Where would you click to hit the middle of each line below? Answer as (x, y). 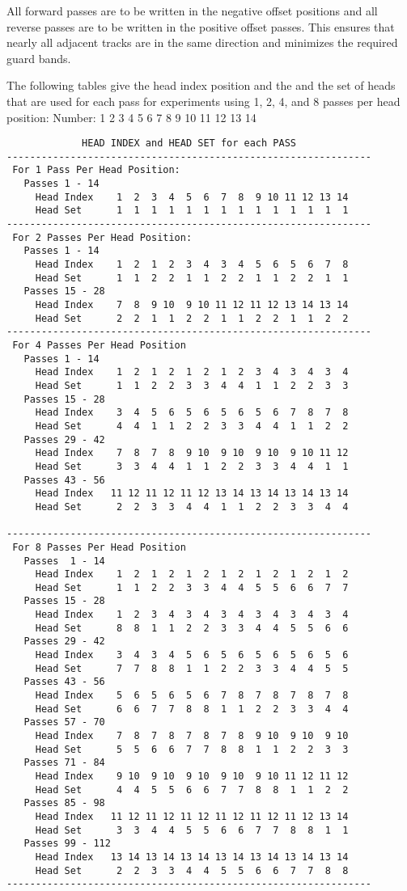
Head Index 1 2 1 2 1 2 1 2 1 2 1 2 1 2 (192, 574)
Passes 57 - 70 (64, 722)
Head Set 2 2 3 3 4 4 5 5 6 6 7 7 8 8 (192, 870)
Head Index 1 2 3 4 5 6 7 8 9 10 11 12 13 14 (192, 197)
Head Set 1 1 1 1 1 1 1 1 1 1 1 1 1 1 (192, 211)
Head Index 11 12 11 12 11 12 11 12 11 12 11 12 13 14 (192, 816)
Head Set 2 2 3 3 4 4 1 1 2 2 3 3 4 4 (192, 507)
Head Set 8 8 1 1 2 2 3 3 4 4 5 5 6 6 (192, 628)
